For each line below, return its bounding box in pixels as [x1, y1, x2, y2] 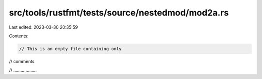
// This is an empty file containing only [19, 46, 122, 51]
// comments [9, 58, 35, 64]
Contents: [9, 33, 29, 39]
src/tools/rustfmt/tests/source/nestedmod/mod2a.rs [9, 7, 229, 18]
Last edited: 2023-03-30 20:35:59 [9, 24, 78, 30]
